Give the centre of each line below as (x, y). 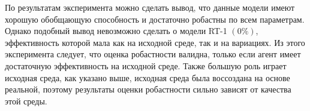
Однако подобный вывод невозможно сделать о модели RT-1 (116, 31)
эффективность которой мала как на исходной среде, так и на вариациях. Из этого (155, 42)
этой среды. (26, 101)
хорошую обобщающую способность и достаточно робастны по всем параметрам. (155, 19)
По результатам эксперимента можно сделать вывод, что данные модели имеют (150, 7)
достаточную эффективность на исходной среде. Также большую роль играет (146, 65)
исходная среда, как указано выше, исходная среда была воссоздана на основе (148, 77)
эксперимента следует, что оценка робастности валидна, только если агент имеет (153, 54)
